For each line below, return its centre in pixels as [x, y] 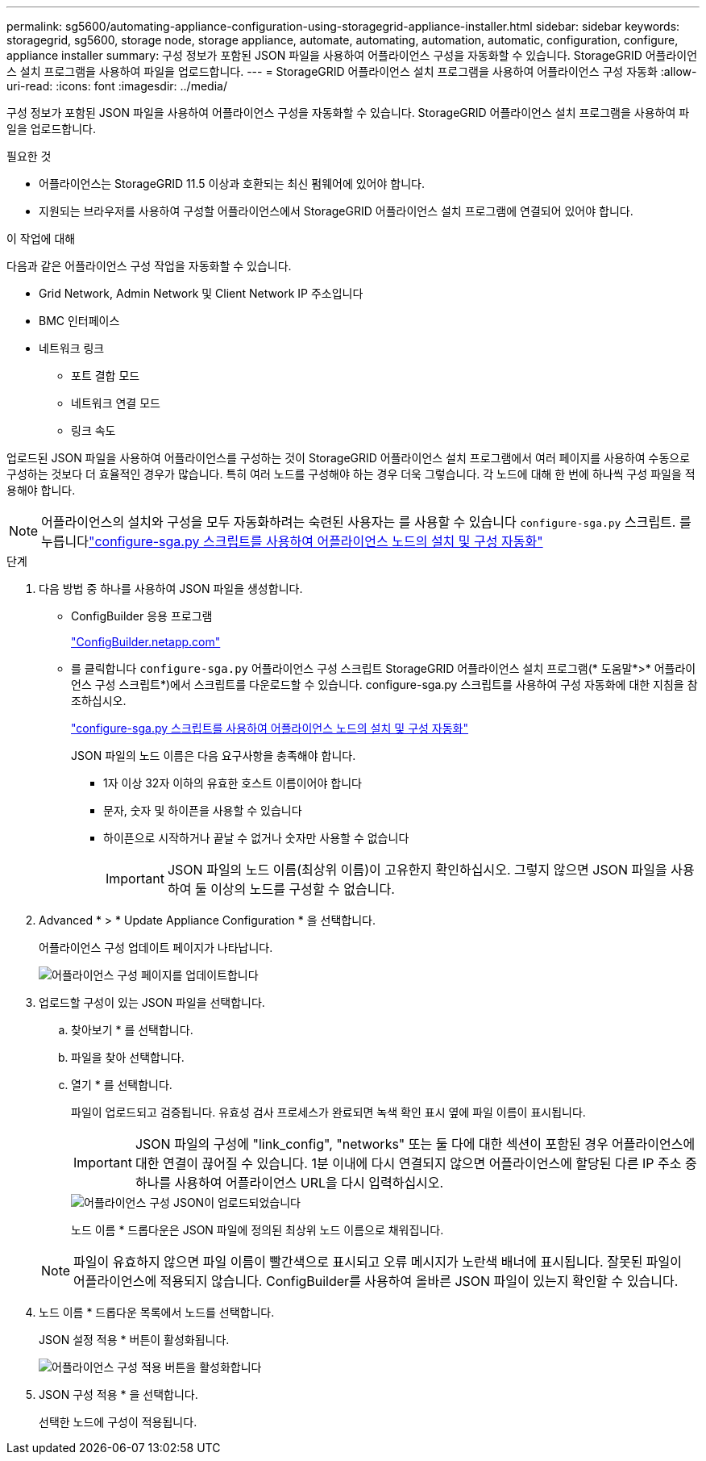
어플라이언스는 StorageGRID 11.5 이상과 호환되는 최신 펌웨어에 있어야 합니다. [232, 184]
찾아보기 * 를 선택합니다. [132, 1030]
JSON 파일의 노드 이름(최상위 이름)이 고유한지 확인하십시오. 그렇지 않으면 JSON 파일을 [417, 870]
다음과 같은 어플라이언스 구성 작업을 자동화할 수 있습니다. [149, 266]
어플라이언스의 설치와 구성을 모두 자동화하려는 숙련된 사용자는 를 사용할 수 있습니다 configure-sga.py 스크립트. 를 [366, 522]
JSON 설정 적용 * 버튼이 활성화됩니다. [134, 1340]
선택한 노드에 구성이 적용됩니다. [118, 1422]
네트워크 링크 [72, 348]
